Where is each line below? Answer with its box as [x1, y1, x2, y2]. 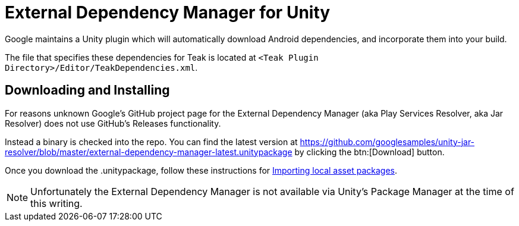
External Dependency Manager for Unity [5, 2, 331, 23]
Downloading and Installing [5, 83, 170, 98]
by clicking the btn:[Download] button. [294, 146, 445, 157]
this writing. [30, 197, 83, 209]
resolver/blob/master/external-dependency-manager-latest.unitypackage [5, 146, 292, 157]
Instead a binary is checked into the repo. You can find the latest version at [5, 136, 298, 147]
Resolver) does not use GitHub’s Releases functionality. [5, 118, 221, 128]
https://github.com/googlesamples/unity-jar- [300, 136, 475, 147]
